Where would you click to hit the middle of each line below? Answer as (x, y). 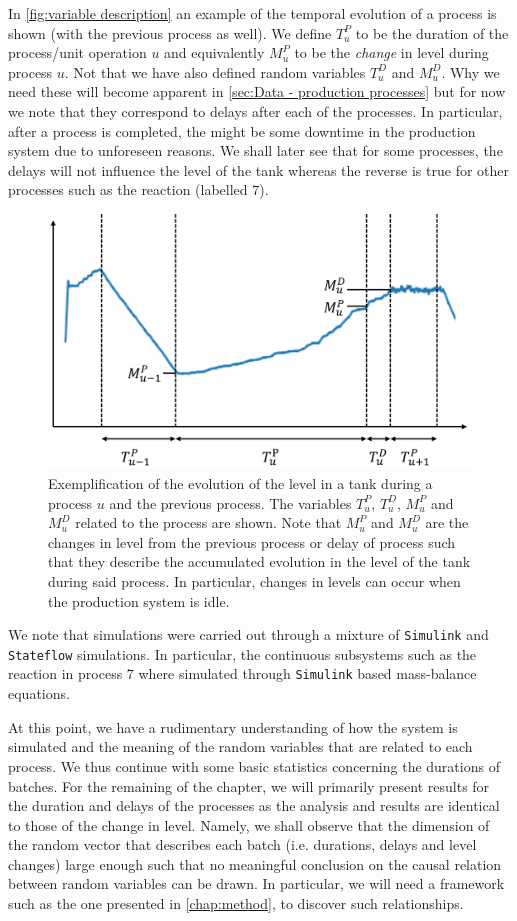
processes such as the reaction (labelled (128, 189)
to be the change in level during (391, 52)
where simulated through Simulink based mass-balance (307, 673)
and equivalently (214, 52)
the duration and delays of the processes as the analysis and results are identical (254, 805)
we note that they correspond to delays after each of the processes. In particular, (255, 110)
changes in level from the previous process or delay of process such (252, 541)
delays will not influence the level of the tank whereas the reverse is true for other (259, 169)
